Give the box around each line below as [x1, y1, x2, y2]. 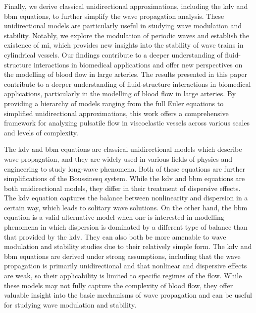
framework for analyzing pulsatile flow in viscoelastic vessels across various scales [4, 118, 250, 128]
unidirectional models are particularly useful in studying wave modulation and [4, 20, 242, 31]
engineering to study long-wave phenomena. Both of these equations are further [4, 163, 246, 174]
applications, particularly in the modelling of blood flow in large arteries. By [4, 88, 236, 99]
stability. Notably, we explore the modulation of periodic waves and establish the [4, 30, 250, 40]
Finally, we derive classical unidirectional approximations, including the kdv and [4, 1, 248, 11]
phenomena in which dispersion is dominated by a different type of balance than [4, 222, 248, 232]
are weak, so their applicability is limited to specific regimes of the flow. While [4, 270, 242, 281]
